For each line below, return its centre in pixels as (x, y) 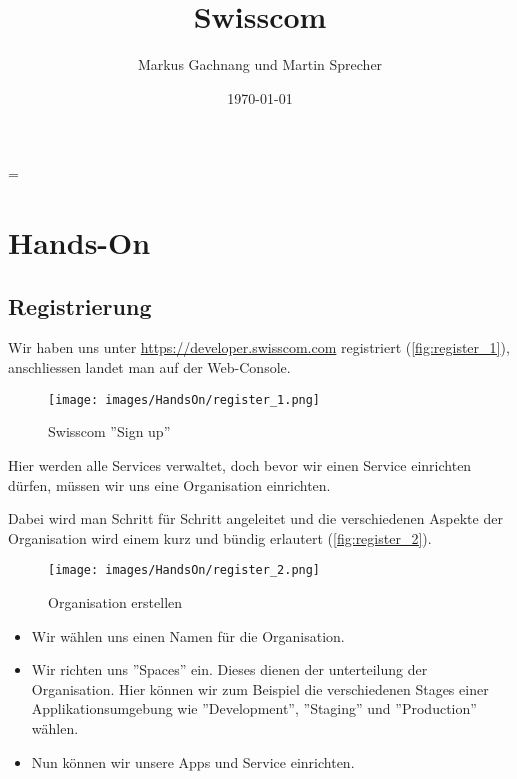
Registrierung (80, 305)
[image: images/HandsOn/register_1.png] (184, 399)
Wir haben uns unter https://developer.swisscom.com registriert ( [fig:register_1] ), (259, 347)
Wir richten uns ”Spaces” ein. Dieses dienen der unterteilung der (229, 669)
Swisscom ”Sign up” (109, 431)
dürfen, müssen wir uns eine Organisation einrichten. (169, 484)
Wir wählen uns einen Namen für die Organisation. (188, 635)
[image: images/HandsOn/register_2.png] (184, 570)
